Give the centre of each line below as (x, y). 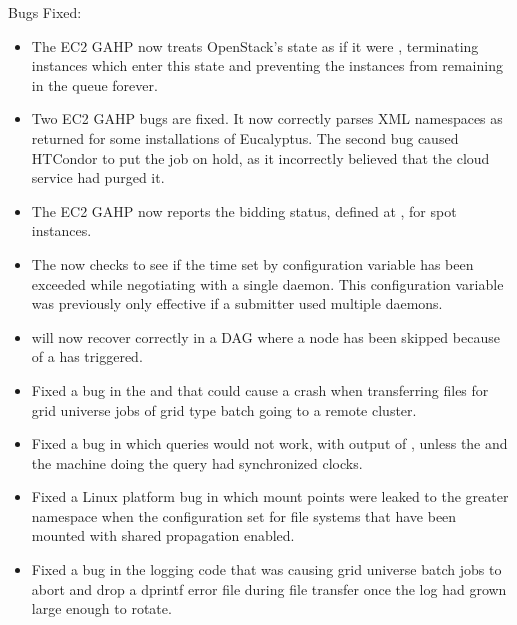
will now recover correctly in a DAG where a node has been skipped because (265, 336)
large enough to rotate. (101, 608)
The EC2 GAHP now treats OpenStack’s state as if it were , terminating (255, 45)
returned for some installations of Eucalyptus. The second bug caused (245, 137)
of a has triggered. (87, 356)
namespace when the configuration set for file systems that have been (244, 515)
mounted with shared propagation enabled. (163, 535)
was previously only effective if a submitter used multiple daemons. (237, 303)
